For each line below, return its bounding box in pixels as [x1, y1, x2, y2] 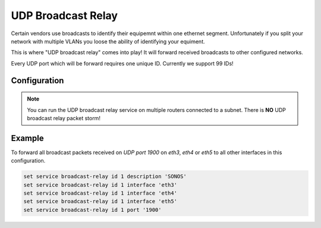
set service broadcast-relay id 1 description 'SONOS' [23, 173, 187, 180]
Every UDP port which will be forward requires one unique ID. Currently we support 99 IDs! [11, 60, 234, 67]
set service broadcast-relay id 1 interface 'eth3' [23, 182, 178, 188]
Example [11, 133, 44, 143]
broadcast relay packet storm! [27, 114, 101, 121]
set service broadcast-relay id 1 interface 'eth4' [23, 189, 178, 196]
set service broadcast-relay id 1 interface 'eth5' [23, 198, 178, 205]
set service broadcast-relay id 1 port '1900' [23, 206, 162, 213]
